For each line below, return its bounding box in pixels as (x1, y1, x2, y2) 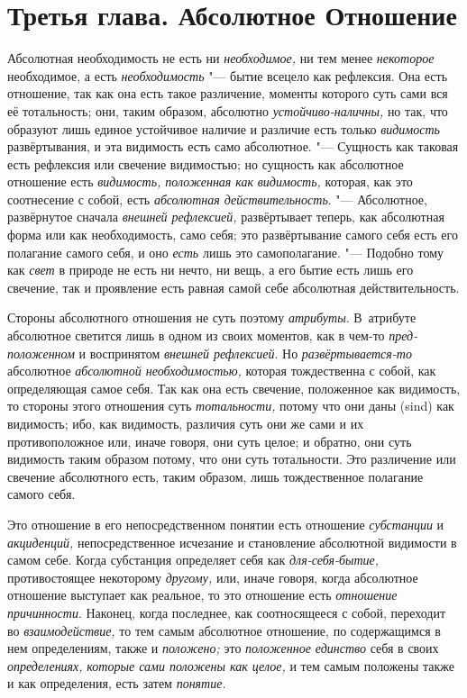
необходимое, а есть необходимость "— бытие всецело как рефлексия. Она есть (7, 66, 448, 85)
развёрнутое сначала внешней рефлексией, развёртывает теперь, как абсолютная (7, 207, 444, 226)
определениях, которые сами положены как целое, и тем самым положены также (7, 656, 455, 675)
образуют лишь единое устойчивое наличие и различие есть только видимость (7, 119, 440, 138)
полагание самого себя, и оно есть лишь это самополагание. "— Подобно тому (7, 242, 444, 261)
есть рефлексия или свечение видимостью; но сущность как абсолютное (7, 154, 404, 173)
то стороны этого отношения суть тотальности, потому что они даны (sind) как (7, 396, 454, 415)
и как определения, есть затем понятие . (7, 674, 226, 693)
